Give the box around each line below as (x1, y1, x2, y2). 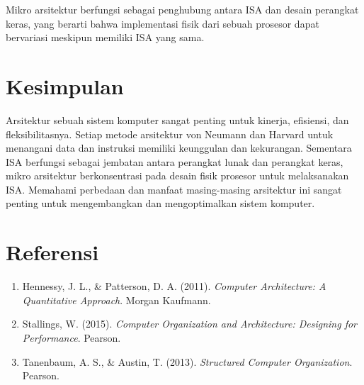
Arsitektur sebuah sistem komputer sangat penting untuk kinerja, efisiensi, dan (6, 112, 349, 127)
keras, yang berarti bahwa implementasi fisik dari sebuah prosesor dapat (6, 16, 319, 30)
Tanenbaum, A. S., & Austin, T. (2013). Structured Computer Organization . (22, 354, 353, 369)
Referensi (6, 238, 99, 267)
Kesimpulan (6, 71, 124, 100)
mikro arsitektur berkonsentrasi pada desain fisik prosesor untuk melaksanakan (6, 168, 349, 183)
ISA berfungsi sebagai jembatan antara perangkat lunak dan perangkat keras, (6, 154, 343, 169)
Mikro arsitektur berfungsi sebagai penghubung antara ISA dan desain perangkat (6, 2, 359, 16)
